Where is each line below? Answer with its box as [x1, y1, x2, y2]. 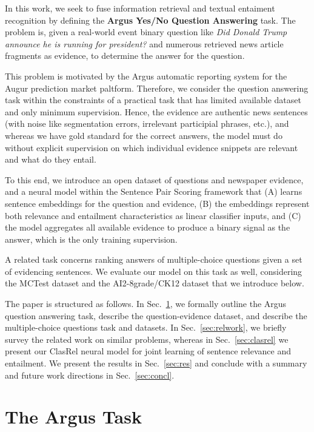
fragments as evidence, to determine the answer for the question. [5, 49, 245, 62]
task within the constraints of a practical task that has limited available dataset [5, 93, 301, 106]
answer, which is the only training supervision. [5, 232, 178, 245]
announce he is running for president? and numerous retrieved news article [5, 37, 284, 50]
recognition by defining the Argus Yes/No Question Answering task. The [5, 13, 296, 26]
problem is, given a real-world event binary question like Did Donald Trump [5, 25, 287, 38]
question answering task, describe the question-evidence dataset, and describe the [5, 309, 307, 322]
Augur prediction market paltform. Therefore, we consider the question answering [5, 81, 309, 94]
